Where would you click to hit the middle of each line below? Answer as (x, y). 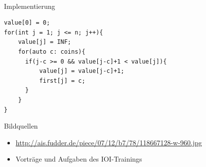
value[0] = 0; (27, 23)
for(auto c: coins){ (52, 51)
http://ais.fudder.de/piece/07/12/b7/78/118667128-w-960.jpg (109, 142)
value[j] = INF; (45, 42)
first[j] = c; (62, 81)
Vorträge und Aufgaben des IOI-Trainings (79, 159)
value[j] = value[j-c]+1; (82, 71)
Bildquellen (21, 126)
